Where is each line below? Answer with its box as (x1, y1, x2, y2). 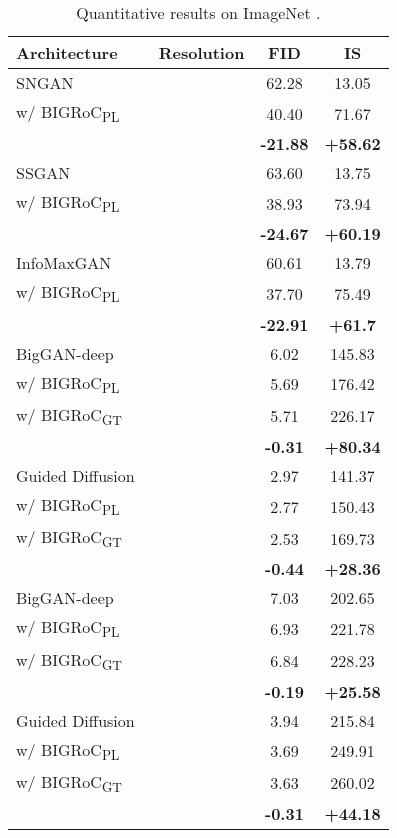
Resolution (158, 41, 245, 64)
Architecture (16, 41, 118, 64)
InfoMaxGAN (16, 251, 112, 275)
